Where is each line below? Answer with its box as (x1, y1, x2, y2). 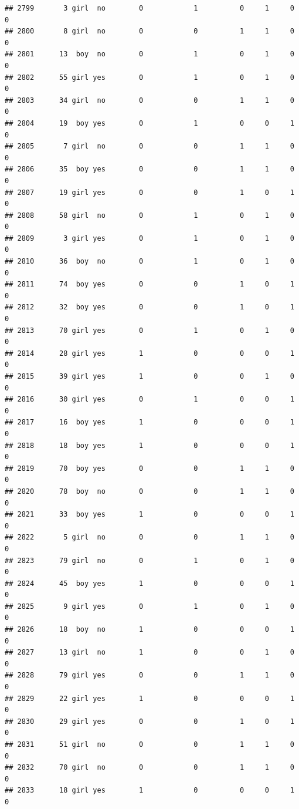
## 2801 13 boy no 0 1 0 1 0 (5, 50, 294, 59)
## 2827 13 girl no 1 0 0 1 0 (5, 648, 294, 657)
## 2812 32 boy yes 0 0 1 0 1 (5, 303, 294, 312)
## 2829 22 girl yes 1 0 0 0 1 (5, 694, 294, 703)
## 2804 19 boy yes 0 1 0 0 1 (5, 119, 294, 127)
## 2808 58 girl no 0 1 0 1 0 (5, 211, 294, 220)
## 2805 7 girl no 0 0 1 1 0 (5, 142, 294, 151)
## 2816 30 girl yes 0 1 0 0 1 (5, 395, 294, 404)
